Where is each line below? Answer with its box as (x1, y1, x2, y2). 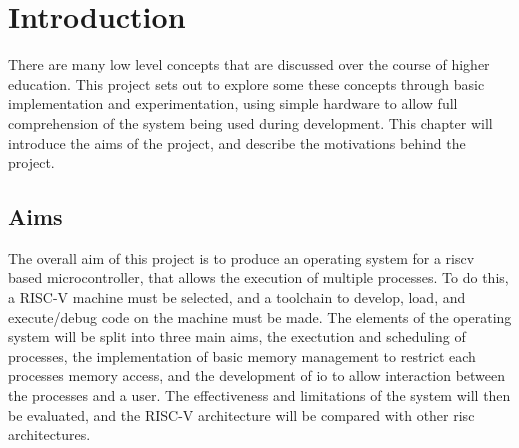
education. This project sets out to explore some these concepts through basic (8, 73, 485, 94)
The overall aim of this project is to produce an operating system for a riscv (8, 247, 475, 268)
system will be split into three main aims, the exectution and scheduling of (8, 326, 466, 347)
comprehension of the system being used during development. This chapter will (8, 112, 493, 133)
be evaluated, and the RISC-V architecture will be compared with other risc (8, 404, 475, 425)
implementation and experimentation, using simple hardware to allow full (8, 93, 458, 114)
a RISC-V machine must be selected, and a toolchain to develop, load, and (8, 287, 466, 308)
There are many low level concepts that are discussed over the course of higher (8, 54, 490, 75)
